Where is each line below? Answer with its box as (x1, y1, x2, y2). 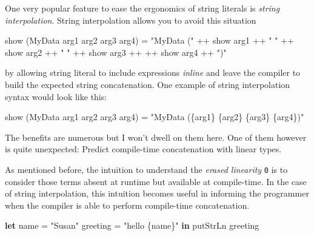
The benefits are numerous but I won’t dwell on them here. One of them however (5, 130, 307, 143)
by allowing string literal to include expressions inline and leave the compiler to (5, 66, 301, 79)
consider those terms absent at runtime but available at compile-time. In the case (5, 175, 307, 187)
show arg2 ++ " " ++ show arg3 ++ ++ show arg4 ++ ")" (5, 46, 227, 58)
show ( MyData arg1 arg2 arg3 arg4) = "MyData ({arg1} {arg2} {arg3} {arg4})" (5, 110, 304, 123)
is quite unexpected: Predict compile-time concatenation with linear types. (5, 143, 282, 155)
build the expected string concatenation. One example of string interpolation (5, 78, 290, 90)
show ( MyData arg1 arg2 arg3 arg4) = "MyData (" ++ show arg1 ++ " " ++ (5, 34, 294, 47)
